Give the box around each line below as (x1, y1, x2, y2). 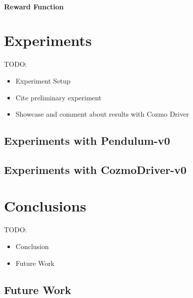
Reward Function (4, 1, 64, 11)
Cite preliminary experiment (15, 92, 102, 102)
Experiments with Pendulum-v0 (4, 133, 170, 148)
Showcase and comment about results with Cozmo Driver (15, 109, 189, 119)
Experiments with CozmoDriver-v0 (4, 162, 187, 177)
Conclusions (4, 196, 86, 216)
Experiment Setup (15, 75, 71, 85)
